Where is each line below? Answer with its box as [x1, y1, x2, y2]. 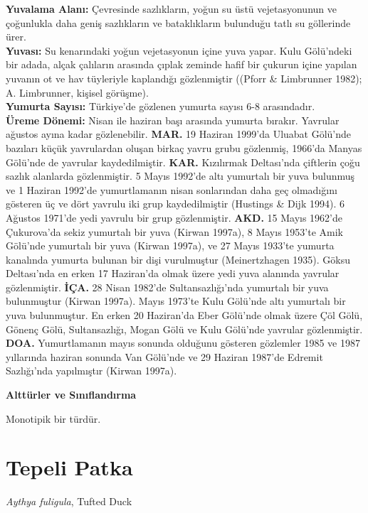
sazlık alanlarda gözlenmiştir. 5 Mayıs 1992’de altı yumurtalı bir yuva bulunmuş [6, 168, 355, 183]
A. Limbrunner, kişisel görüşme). [6, 85, 149, 99]
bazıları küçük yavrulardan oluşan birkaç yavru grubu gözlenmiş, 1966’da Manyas [6, 140, 362, 155]
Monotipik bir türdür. [6, 411, 101, 426]
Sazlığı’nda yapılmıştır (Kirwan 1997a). [6, 363, 177, 378]
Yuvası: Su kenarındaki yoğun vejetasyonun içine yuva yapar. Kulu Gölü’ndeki [6, 43, 352, 58]
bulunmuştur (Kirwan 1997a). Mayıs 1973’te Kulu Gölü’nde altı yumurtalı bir [6, 293, 346, 308]
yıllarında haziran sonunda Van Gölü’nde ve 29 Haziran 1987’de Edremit [6, 349, 323, 364]
